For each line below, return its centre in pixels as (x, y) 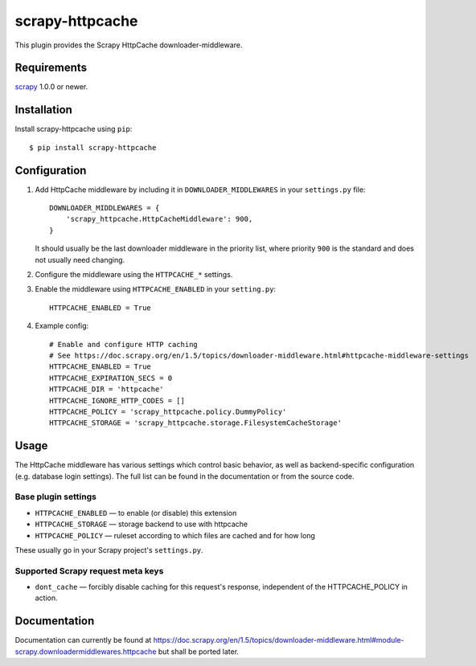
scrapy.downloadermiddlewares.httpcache (86, 652)
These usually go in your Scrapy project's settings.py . (109, 550)
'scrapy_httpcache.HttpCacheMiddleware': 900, (159, 219)
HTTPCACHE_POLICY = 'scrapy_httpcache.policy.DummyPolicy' (168, 411)
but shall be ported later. (199, 652)
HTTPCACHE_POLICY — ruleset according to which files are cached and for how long (175, 535)
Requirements (51, 68)
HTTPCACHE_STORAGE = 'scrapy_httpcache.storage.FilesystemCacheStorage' (195, 423)
